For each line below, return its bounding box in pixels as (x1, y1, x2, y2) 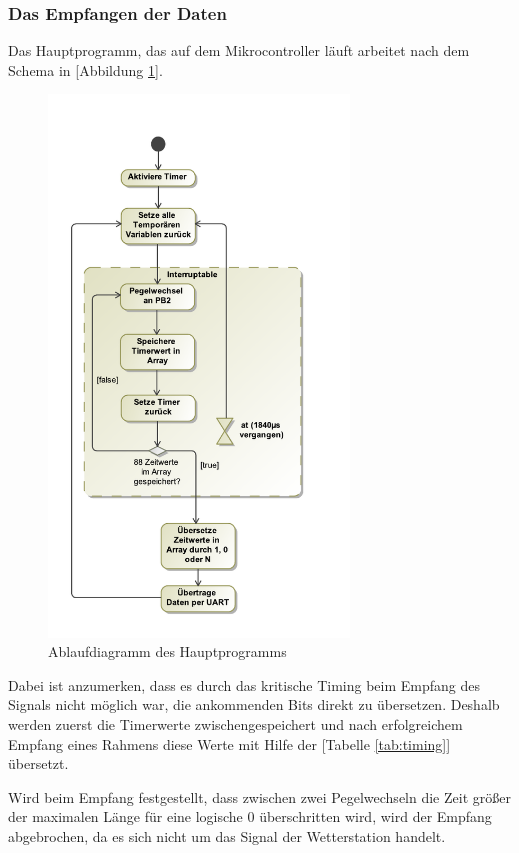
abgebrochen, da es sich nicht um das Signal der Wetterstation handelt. (8, 825, 446, 846)
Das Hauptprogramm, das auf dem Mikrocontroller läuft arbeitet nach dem (8, 40, 470, 61)
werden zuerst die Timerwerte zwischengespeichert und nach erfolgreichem (8, 713, 463, 734)
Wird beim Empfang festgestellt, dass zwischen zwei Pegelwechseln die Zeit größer (8, 786, 511, 807)
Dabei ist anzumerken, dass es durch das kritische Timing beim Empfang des (8, 674, 480, 695)
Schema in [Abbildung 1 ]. (8, 59, 163, 80)
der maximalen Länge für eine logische (8, 806, 243, 827)
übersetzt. (8, 753, 69, 774)
